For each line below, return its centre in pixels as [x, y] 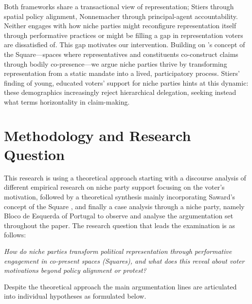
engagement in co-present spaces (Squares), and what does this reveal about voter [124, 260]
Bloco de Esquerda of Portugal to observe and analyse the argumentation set [119, 216]
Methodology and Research [98, 135]
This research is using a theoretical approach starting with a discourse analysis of [125, 177]
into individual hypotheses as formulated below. [75, 296]
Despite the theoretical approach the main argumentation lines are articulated [120, 286]
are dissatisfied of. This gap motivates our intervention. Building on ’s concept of [125, 45]
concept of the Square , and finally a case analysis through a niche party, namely [124, 206]
